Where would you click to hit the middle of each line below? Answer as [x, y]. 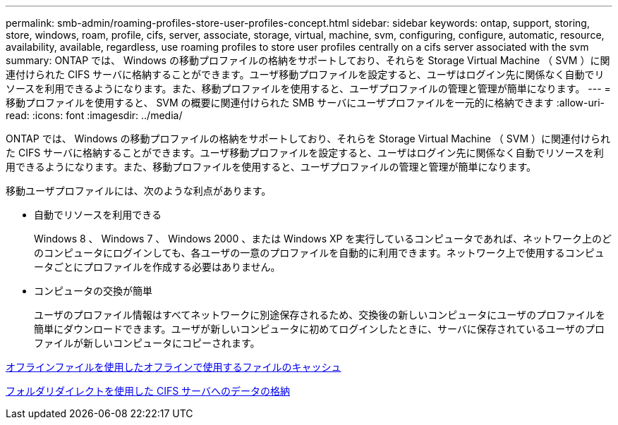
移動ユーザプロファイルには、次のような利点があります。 [139, 191]
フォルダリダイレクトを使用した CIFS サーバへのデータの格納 [148, 391]
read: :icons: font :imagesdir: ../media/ [94, 115]
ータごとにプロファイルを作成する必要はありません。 [157, 267]
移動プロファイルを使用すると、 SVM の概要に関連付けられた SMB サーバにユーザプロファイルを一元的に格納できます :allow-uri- [305, 103]
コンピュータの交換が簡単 [93, 291]
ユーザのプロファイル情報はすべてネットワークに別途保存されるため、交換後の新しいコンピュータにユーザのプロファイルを [320, 315]
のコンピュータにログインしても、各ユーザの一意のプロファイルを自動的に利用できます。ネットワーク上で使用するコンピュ [319, 253]
